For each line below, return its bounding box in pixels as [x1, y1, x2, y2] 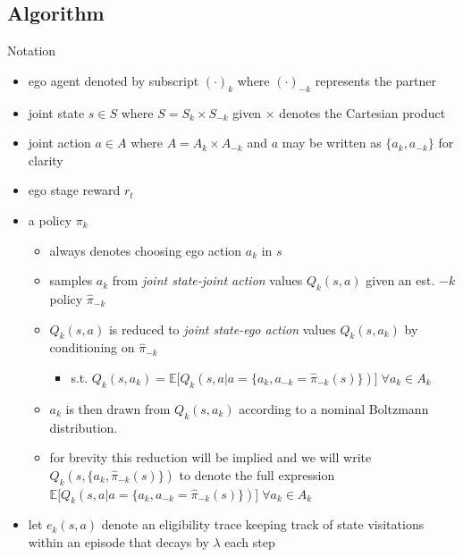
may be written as [282, 133, 382, 152]
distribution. [49, 418, 118, 436]
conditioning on [49, 338, 135, 357]
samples [49, 271, 93, 290]
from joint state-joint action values [112, 271, 303, 290]
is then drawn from [65, 399, 171, 418]
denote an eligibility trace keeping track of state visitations [101, 515, 425, 534]
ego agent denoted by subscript [28, 71, 199, 89]
